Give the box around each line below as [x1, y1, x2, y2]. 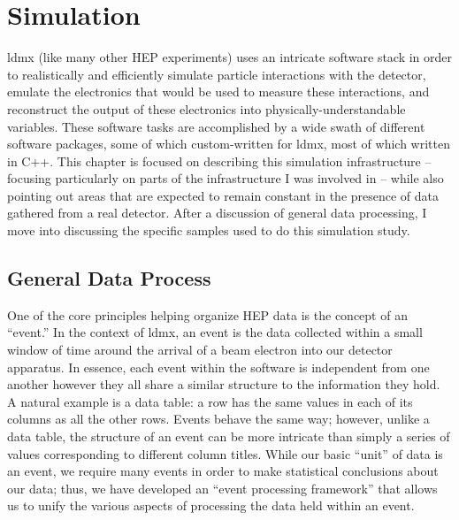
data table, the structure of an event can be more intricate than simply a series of [7, 427, 450, 446]
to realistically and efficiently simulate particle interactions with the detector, [7, 65, 426, 83]
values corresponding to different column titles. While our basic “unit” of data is [7, 444, 443, 463]
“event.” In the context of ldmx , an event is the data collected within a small [7, 323, 423, 341]
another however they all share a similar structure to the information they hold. [7, 375, 440, 394]
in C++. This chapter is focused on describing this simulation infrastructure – [7, 151, 432, 170]
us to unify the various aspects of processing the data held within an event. [7, 496, 415, 515]
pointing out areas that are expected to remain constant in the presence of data [7, 186, 440, 204]
